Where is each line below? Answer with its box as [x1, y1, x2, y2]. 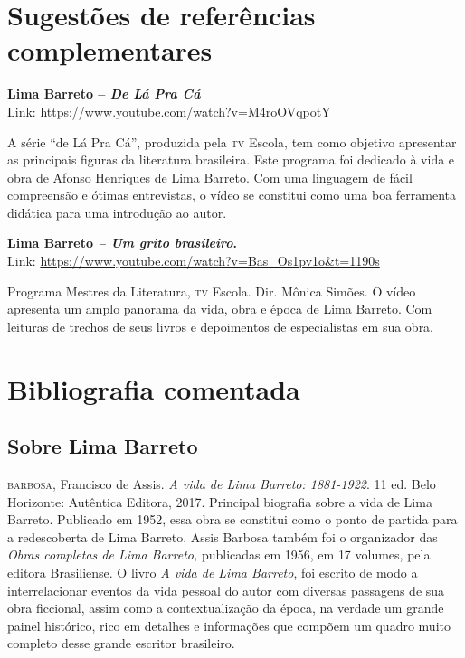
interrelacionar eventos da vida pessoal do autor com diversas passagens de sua [7, 580, 445, 599]
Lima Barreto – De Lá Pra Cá [7, 84, 201, 103]
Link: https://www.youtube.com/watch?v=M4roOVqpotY [7, 101, 331, 120]
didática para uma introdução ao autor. [7, 202, 227, 221]
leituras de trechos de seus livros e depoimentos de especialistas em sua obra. [7, 316, 434, 335]
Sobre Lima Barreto [7, 432, 198, 460]
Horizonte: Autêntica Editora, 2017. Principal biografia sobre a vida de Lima [7, 492, 432, 511]
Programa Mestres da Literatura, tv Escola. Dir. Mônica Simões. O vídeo [7, 281, 416, 300]
